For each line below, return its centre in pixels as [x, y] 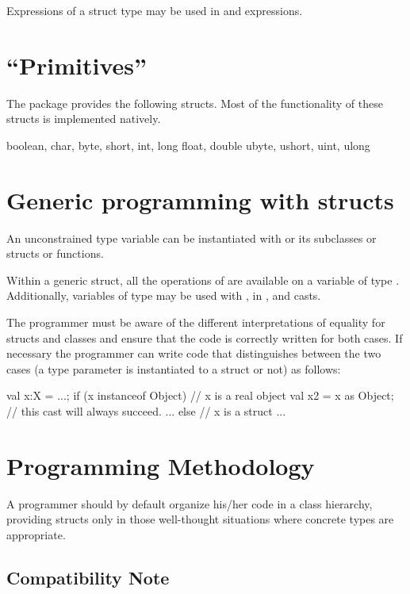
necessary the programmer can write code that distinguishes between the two [194, 353]
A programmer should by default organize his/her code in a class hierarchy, [190, 503]
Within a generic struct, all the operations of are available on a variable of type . [203, 280]
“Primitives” [77, 65]
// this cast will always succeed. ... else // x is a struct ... [146, 410]
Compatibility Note [88, 577]
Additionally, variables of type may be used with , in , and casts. [164, 295]
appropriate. [36, 534]
